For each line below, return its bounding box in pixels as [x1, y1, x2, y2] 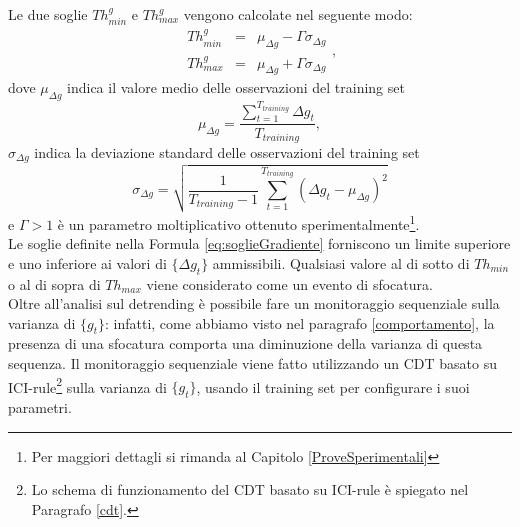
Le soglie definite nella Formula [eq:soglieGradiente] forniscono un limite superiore [8, 233, 511, 254]
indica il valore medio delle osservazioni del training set [67, 77, 405, 98]
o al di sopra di [8, 273, 101, 294]
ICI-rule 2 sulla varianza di [8, 373, 167, 397]
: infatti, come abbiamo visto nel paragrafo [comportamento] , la [105, 312, 495, 333]
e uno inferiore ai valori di [8, 252, 167, 273]
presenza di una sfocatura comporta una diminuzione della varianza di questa [8, 333, 483, 354]
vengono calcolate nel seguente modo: [183, 4, 413, 24]
